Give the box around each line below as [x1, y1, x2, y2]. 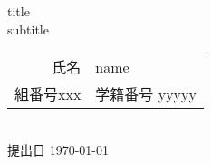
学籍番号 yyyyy [95, 83, 197, 105]
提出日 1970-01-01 [7, 140, 109, 159]
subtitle [7, 19, 49, 38]
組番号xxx [14, 83, 82, 105]
